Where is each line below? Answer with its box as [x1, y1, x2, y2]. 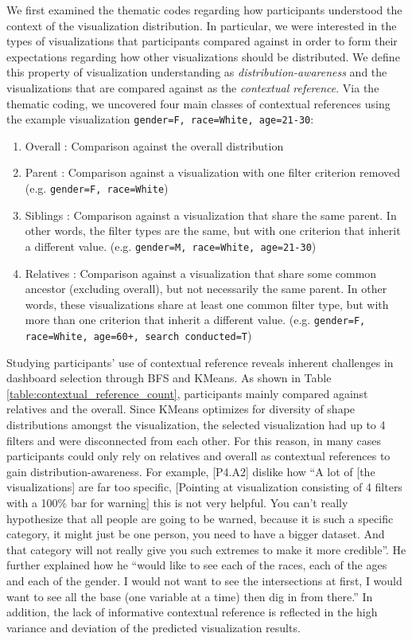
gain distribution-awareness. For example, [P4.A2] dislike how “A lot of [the [6, 463, 375, 479]
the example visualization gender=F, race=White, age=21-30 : [6, 111, 314, 127]
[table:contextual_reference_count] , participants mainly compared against [6, 385, 368, 401]
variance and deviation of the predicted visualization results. [6, 619, 301, 635]
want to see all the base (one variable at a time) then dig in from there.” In [6, 588, 373, 604]
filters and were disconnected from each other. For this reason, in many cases [6, 432, 382, 448]
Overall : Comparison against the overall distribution [25, 137, 284, 154]
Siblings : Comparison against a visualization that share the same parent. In [25, 206, 397, 223]
